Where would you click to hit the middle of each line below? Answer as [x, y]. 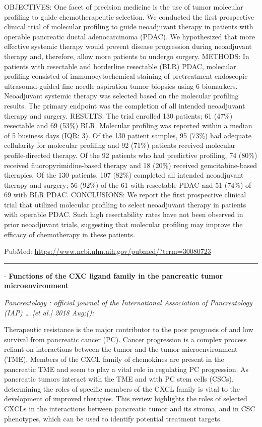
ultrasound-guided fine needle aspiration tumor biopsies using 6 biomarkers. [121, 86]
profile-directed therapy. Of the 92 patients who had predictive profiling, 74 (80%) [131, 155]
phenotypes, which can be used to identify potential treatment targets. [113, 418]
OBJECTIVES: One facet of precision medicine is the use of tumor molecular [124, 7]
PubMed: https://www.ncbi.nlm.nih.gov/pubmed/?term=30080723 [108, 251]
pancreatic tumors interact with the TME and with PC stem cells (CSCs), [119, 379]
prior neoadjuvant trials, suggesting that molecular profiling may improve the [123, 224]
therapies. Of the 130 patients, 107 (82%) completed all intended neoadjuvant [124, 175]
